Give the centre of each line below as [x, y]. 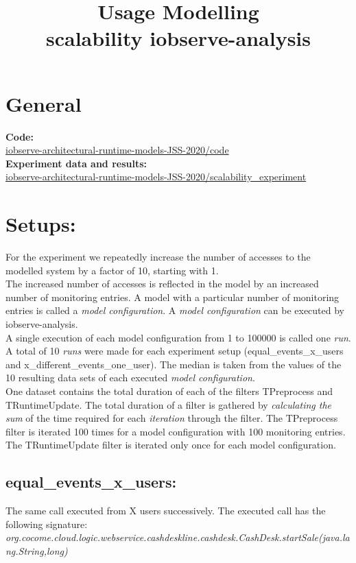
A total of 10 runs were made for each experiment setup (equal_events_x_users [175, 351]
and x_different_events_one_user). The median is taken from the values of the [174, 364]
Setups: [41, 224]
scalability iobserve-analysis [178, 38]
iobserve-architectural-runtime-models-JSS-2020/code [117, 150]
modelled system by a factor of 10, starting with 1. [112, 270]
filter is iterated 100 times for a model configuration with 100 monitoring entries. [176, 431]
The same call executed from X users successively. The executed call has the [166, 511]
